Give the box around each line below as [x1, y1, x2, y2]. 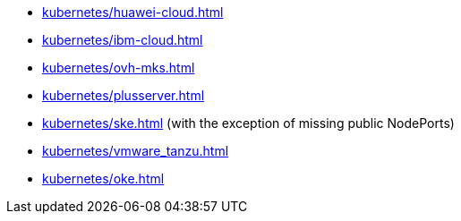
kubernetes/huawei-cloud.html [42, 4, 224, 20]
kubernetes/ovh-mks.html [42, 60, 195, 75]
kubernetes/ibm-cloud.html [42, 32, 203, 47]
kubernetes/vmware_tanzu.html [42, 143, 229, 158]
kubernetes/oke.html [42, 171, 165, 186]
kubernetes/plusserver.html [42, 88, 205, 103]
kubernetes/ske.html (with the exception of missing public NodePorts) [42, 115, 455, 131]
